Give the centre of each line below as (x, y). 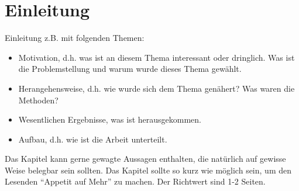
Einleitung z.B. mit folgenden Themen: (75, 38)
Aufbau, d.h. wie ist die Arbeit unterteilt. (93, 139)
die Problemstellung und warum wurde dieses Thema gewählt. (130, 69)
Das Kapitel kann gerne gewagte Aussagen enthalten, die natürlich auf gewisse (145, 159)
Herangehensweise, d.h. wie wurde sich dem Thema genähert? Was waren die (157, 88)
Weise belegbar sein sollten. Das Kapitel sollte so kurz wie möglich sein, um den (148, 170)
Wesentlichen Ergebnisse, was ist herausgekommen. (110, 119)
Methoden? (38, 100)
